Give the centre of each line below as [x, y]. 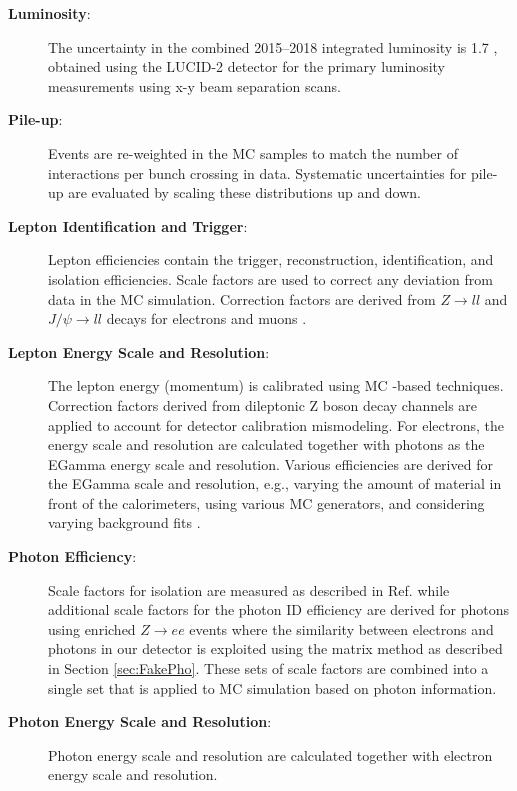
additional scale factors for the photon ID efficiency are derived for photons [279, 609]
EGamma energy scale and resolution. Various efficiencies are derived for [270, 463]
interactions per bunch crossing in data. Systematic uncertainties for [257, 172]
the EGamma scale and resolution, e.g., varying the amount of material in [275, 483]
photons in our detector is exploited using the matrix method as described [275, 648]
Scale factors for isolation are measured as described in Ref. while [249, 589]
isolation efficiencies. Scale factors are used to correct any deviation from [270, 278]
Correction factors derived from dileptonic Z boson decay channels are [263, 404]
